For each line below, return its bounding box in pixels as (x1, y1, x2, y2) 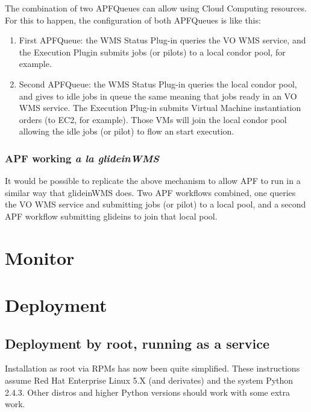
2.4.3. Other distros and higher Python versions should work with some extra (5, 385, 291, 398)
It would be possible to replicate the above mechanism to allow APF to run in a (5, 174, 301, 187)
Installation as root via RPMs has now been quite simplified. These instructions (5, 362, 300, 375)
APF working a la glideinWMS (5, 150, 159, 165)
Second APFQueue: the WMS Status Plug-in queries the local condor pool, (19, 77, 297, 90)
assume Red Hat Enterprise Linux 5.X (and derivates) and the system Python (5, 374, 294, 387)
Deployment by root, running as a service (5, 334, 270, 352)
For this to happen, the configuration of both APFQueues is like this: (5, 13, 261, 26)
